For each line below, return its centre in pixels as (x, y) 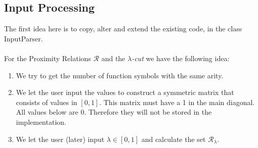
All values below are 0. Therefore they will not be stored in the (114, 112)
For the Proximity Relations (48, 58)
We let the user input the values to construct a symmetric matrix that (125, 92)
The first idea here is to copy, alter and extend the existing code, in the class (123, 29)
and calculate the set (174, 139)
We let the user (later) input (60, 139)
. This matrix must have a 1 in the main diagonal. (177, 102)
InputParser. (24, 38)
